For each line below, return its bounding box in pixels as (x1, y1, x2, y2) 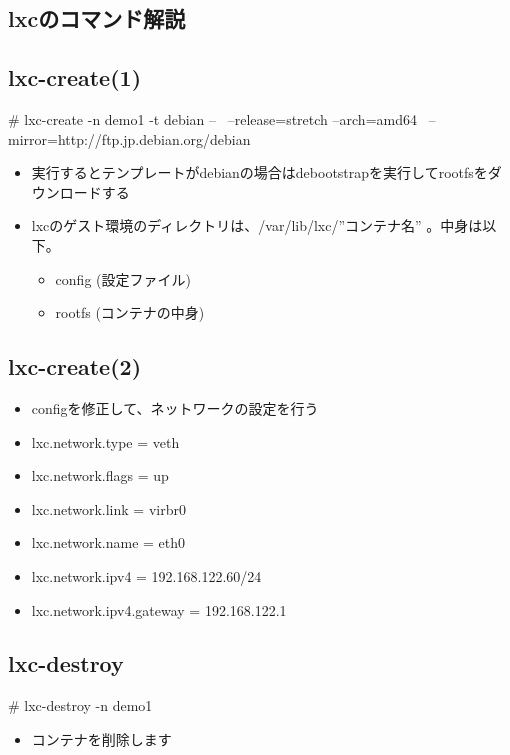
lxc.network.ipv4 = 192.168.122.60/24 (31, 565, 262, 586)
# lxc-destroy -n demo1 (8, 695, 153, 716)
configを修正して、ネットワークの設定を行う (31, 397, 319, 418)
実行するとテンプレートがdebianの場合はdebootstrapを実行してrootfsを (31, 162, 488, 183)
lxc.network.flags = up (31, 465, 169, 486)
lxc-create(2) (8, 351, 142, 382)
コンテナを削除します (31, 728, 172, 749)
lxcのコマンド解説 (8, 3, 186, 34)
